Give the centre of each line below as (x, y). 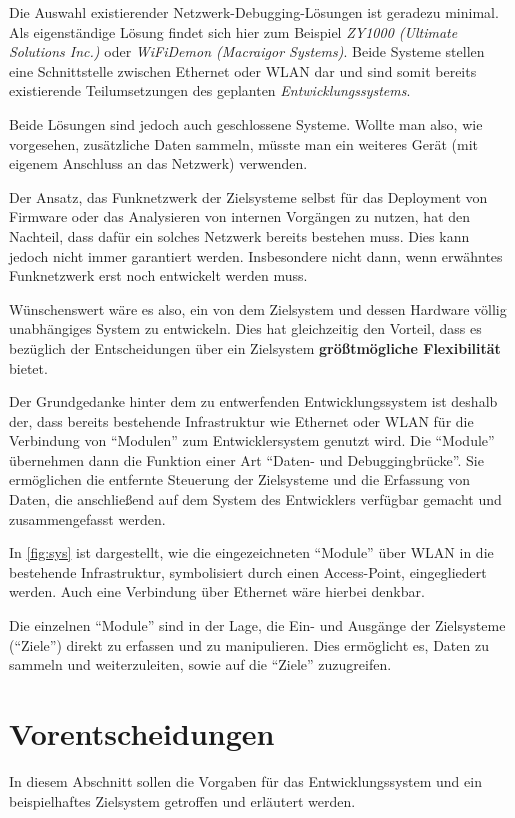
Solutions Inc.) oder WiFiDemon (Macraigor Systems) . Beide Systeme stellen (247, 51)
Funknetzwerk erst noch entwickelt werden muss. (158, 275)
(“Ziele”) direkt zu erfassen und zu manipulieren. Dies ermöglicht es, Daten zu (249, 644)
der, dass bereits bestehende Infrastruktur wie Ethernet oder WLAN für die (241, 420)
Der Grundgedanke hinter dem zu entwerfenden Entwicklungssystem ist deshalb (253, 401)
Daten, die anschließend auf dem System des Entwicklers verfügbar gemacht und (255, 499)
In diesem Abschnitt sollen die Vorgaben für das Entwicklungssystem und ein (245, 780)
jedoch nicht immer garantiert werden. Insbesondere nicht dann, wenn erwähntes (256, 255)
